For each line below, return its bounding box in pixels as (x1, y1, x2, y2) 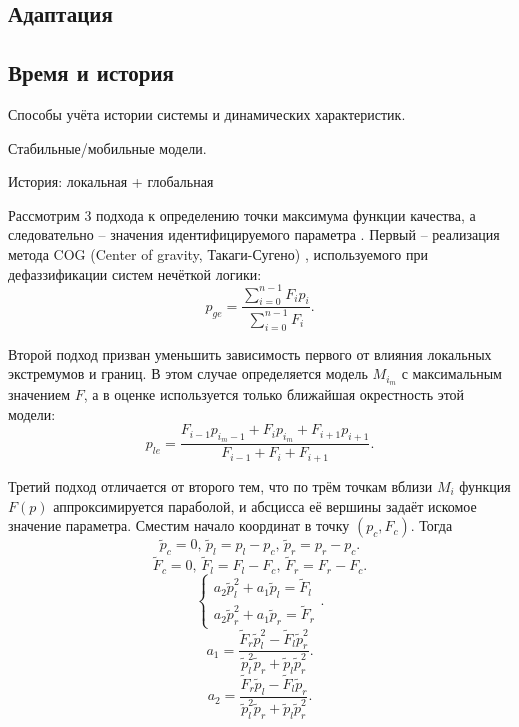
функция (459, 475, 511, 496)
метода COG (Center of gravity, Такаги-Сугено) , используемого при (8, 243, 428, 264)
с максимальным (401, 363, 502, 384)
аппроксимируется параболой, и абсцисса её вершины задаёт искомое (53, 495, 477, 516)
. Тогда (410, 515, 453, 536)
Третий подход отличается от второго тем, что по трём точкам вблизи (8, 475, 433, 496)
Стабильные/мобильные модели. (8, 137, 207, 158)
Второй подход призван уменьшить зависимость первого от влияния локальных (8, 343, 492, 364)
